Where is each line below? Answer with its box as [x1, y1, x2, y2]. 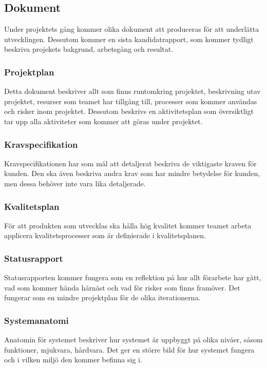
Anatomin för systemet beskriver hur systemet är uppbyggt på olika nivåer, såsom [4, 334, 263, 345]
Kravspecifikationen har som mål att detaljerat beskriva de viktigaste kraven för [4, 158, 257, 168]
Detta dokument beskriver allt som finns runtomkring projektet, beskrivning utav [4, 86, 261, 96]
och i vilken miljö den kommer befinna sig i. [4, 354, 142, 365]
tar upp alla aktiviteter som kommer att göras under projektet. [4, 115, 203, 126]
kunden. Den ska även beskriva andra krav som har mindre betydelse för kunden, [4, 168, 260, 179]
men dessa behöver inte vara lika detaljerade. [4, 178, 146, 188]
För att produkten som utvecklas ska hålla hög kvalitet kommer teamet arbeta [4, 220, 252, 230]
